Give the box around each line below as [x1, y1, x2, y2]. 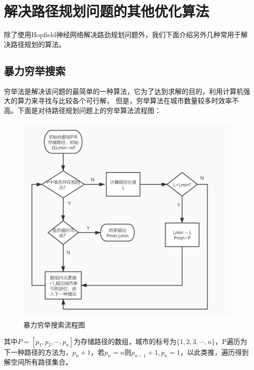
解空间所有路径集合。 [4, 357, 72, 367]
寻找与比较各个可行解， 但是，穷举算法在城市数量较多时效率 [38, 95, 232, 106]
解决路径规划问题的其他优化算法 [4, 1, 210, 21]
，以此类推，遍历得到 [180, 347, 249, 357]
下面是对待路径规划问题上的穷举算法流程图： [17, 105, 161, 115]
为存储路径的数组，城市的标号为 [74, 336, 177, 346]
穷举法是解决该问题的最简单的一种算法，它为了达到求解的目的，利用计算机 [4, 86, 243, 96]
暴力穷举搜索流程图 [23, 319, 85, 329]
